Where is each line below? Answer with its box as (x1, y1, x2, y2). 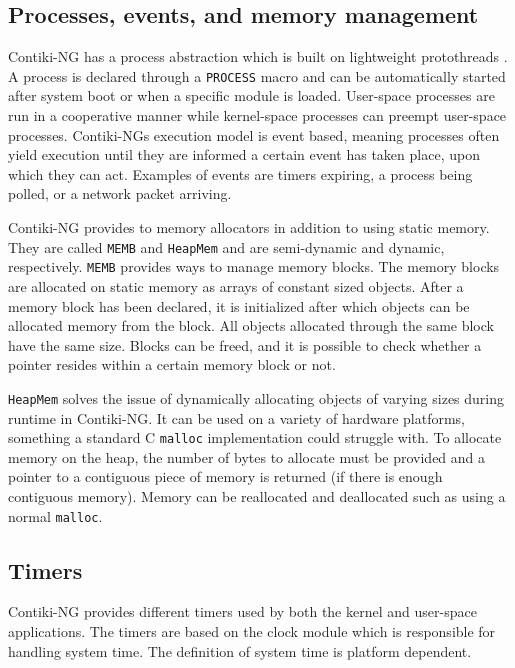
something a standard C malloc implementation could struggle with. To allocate (8, 427, 502, 448)
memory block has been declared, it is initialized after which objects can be (8, 295, 470, 316)
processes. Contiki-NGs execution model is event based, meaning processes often (8, 124, 500, 145)
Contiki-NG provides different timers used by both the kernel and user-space (8, 601, 477, 622)
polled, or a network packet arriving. (8, 183, 232, 204)
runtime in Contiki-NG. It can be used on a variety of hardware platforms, (8, 407, 466, 428)
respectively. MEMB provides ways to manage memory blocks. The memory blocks (8, 256, 500, 277)
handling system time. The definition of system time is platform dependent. (8, 640, 472, 661)
